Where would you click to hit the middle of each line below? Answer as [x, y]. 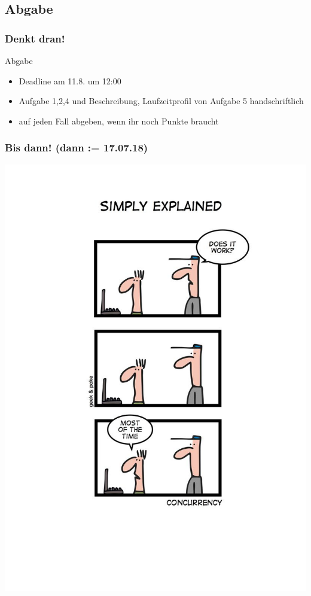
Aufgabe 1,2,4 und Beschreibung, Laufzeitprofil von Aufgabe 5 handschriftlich [161, 101]
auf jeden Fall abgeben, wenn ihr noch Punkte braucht [119, 121]
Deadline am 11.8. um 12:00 [70, 80]
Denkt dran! [35, 38]
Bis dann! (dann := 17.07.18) [77, 148]
